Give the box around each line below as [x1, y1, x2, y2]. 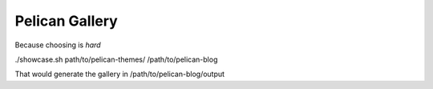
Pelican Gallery [14, 12, 118, 30]
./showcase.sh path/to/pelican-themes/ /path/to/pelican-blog [14, 55, 218, 64]
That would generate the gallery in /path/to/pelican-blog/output [14, 69, 225, 79]
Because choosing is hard [14, 40, 101, 50]
